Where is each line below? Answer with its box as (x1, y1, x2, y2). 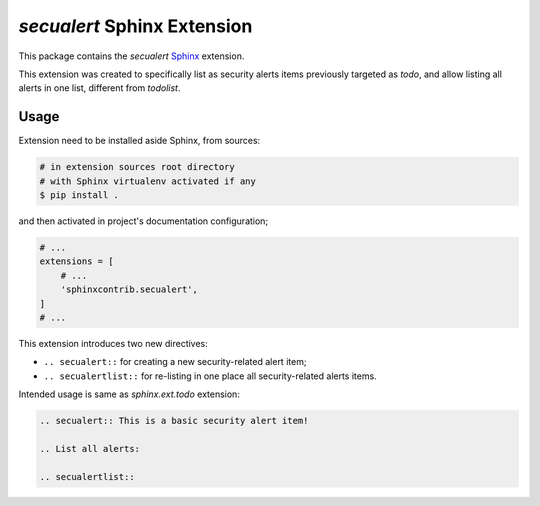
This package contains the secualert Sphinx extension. (18, 50, 245, 62)
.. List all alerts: (39, 443, 140, 454)
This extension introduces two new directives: (18, 337, 209, 349)
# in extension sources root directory (39, 161, 235, 173)
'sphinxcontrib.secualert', (60, 284, 199, 295)
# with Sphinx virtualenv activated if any (39, 175, 257, 187)
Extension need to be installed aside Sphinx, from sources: (18, 135, 261, 147)
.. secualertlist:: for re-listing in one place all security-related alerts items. (43, 370, 377, 382)
